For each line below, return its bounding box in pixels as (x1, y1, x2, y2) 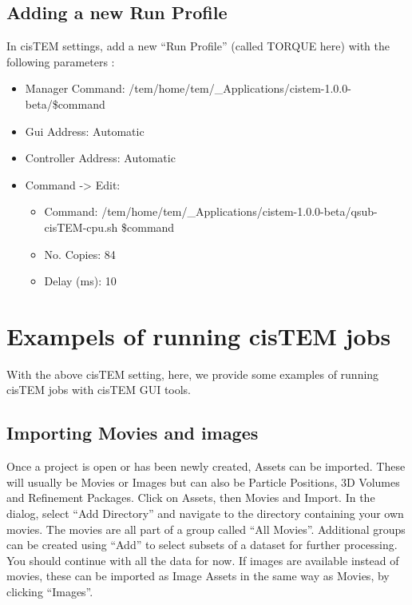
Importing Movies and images (6, 420, 259, 445)
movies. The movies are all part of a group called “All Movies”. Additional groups (6, 520, 406, 537)
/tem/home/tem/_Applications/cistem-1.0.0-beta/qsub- (101, 203, 378, 220)
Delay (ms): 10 (44, 273, 117, 289)
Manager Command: (25, 80, 125, 97)
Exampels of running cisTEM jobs (6, 319, 391, 352)
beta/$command (25, 95, 105, 112)
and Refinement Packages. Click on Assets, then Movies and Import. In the (6, 489, 375, 506)
